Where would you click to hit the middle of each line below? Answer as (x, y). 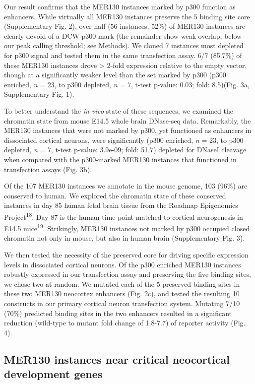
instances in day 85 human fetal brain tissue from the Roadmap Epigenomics (121, 205)
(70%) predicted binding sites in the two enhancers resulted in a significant (118, 313)
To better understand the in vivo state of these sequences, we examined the (119, 110)
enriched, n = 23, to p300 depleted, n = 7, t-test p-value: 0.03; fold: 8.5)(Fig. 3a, (127, 84)
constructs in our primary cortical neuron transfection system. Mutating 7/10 (122, 303)
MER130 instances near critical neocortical (117, 359)
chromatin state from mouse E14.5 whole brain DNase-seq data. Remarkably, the (127, 120)
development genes (53, 374)
